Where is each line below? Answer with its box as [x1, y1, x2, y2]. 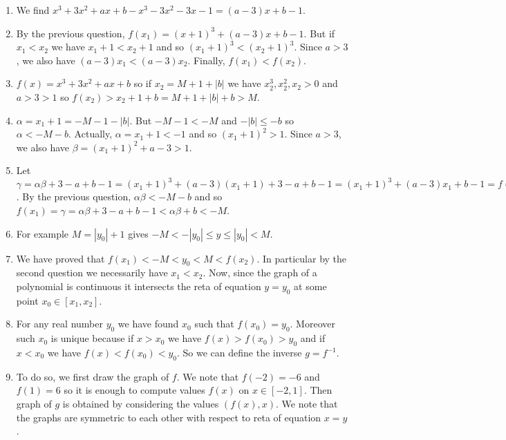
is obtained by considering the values [62, 396, 219, 410]
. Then [303, 383, 332, 397]
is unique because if [50, 331, 134, 345]
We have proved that [16, 251, 105, 265]
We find [16, 3, 50, 17]
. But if [303, 26, 335, 40]
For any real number [16, 316, 103, 331]
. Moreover [290, 316, 335, 331]
